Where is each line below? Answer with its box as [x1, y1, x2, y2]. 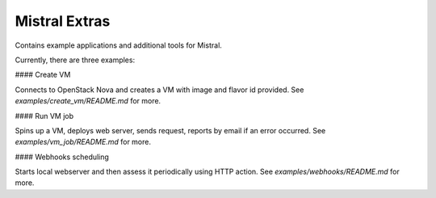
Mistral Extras [15, 12, 111, 30]
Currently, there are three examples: [15, 55, 136, 65]
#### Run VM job [15, 111, 74, 120]
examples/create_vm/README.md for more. [15, 96, 161, 106]
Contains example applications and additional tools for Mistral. [15, 40, 222, 50]
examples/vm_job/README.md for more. [15, 137, 151, 147]
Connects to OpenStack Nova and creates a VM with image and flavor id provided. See [15, 85, 304, 95]
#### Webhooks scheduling [15, 152, 109, 162]
